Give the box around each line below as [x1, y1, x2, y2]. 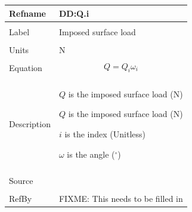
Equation [9, 61, 42, 73]
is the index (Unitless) [64, 128, 146, 140]
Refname [9, 7, 46, 19]
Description [9, 118, 51, 130]
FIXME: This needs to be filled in [58, 192, 183, 204]
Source [9, 174, 33, 186]
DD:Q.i [58, 7, 89, 19]
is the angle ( [67, 148, 115, 160]
